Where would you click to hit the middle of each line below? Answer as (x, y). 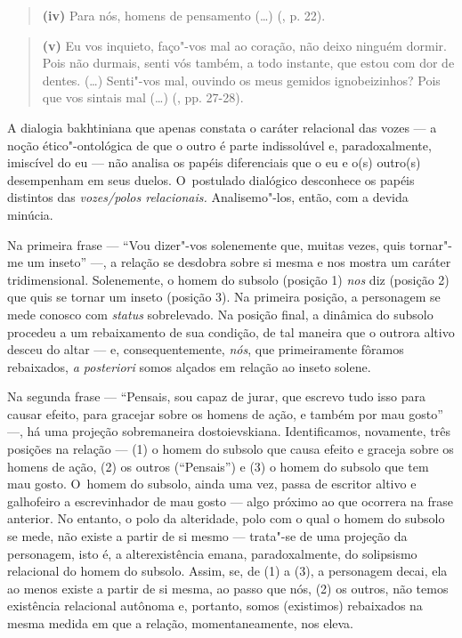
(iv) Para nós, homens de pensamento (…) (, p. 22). (184, 15)
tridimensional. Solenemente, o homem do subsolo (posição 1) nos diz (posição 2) (228, 279)
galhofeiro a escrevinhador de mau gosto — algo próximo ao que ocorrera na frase (231, 501)
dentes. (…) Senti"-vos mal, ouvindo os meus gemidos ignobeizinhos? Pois (241, 80)
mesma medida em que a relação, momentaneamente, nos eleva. (180, 623)
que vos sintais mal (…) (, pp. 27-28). (143, 97)
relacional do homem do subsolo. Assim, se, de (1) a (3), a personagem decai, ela (227, 571)
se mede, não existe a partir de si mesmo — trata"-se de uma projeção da (207, 536)
